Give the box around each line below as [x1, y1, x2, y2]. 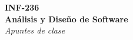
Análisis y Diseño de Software [5, 12, 128, 25]
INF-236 [5, 1, 39, 13]
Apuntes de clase [5, 24, 65, 36]
